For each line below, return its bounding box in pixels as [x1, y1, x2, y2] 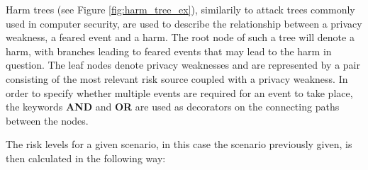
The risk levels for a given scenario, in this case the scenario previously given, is [6, 137, 352, 152]
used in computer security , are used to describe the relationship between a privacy [6, 16, 362, 30]
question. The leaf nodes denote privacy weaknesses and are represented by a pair [6, 57, 360, 72]
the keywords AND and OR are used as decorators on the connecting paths [6, 99, 340, 114]
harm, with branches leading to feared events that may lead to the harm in [6, 43, 332, 58]
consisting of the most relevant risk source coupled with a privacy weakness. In [6, 71, 348, 86]
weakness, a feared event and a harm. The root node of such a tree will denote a [6, 30, 355, 45]
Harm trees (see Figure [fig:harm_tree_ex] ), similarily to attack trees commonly [6, 2, 355, 16]
